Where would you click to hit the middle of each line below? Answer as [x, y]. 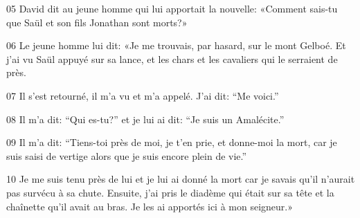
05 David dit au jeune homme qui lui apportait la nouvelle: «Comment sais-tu [172, 8]
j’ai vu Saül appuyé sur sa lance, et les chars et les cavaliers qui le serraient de [172, 58]
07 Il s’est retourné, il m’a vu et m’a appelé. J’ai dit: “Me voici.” [143, 95]
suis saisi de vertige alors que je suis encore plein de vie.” [127, 155]
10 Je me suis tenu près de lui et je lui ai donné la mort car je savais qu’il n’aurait [181, 179]
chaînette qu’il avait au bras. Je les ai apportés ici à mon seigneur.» [150, 206]
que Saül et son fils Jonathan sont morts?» [97, 22]
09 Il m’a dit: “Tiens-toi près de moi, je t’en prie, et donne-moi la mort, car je [172, 142]
